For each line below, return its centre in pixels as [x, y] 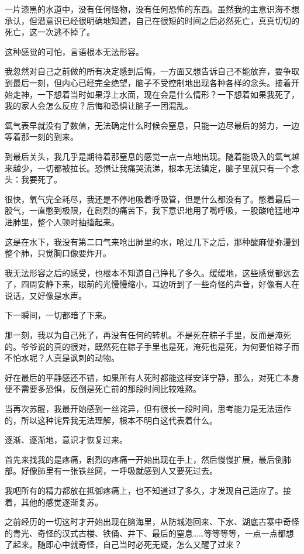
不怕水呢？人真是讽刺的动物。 [62, 358]
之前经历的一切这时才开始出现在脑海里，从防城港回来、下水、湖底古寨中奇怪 [152, 522]
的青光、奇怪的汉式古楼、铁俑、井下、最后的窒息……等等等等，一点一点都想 [149, 533]
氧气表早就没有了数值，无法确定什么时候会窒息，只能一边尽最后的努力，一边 [152, 125]
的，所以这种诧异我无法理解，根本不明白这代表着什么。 [111, 420]
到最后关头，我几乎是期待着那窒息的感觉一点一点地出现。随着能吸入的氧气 [148, 156]
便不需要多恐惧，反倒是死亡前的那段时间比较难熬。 [103, 389]
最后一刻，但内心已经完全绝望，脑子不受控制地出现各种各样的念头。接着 [152, 82]
